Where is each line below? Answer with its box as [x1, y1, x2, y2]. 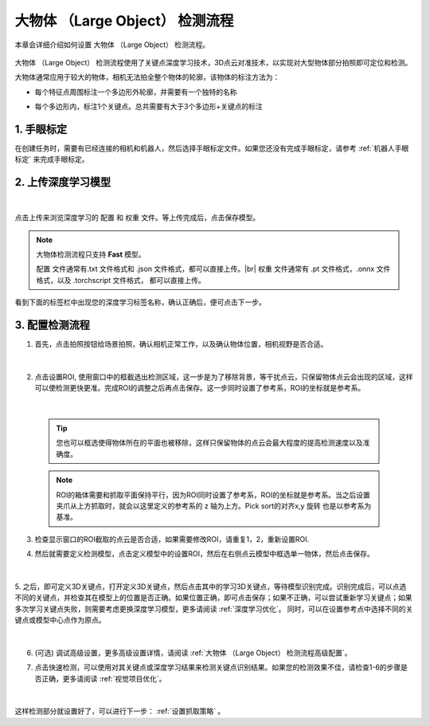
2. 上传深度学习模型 [14, 175, 111, 189]
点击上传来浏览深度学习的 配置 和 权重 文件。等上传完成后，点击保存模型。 [14, 213, 260, 222]
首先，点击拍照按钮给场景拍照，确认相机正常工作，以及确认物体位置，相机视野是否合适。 [34, 339, 328, 349]
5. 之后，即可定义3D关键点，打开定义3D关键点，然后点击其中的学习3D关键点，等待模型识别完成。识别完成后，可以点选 [14, 582, 407, 591]
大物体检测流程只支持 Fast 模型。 [36, 249, 146, 259]
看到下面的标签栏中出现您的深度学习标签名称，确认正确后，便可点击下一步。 [14, 297, 266, 307]
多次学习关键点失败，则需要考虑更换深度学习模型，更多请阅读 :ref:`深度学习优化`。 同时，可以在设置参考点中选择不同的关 [14, 604, 413, 614]
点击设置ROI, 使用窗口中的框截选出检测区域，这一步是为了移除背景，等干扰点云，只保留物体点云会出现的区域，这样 [34, 371, 413, 382]
